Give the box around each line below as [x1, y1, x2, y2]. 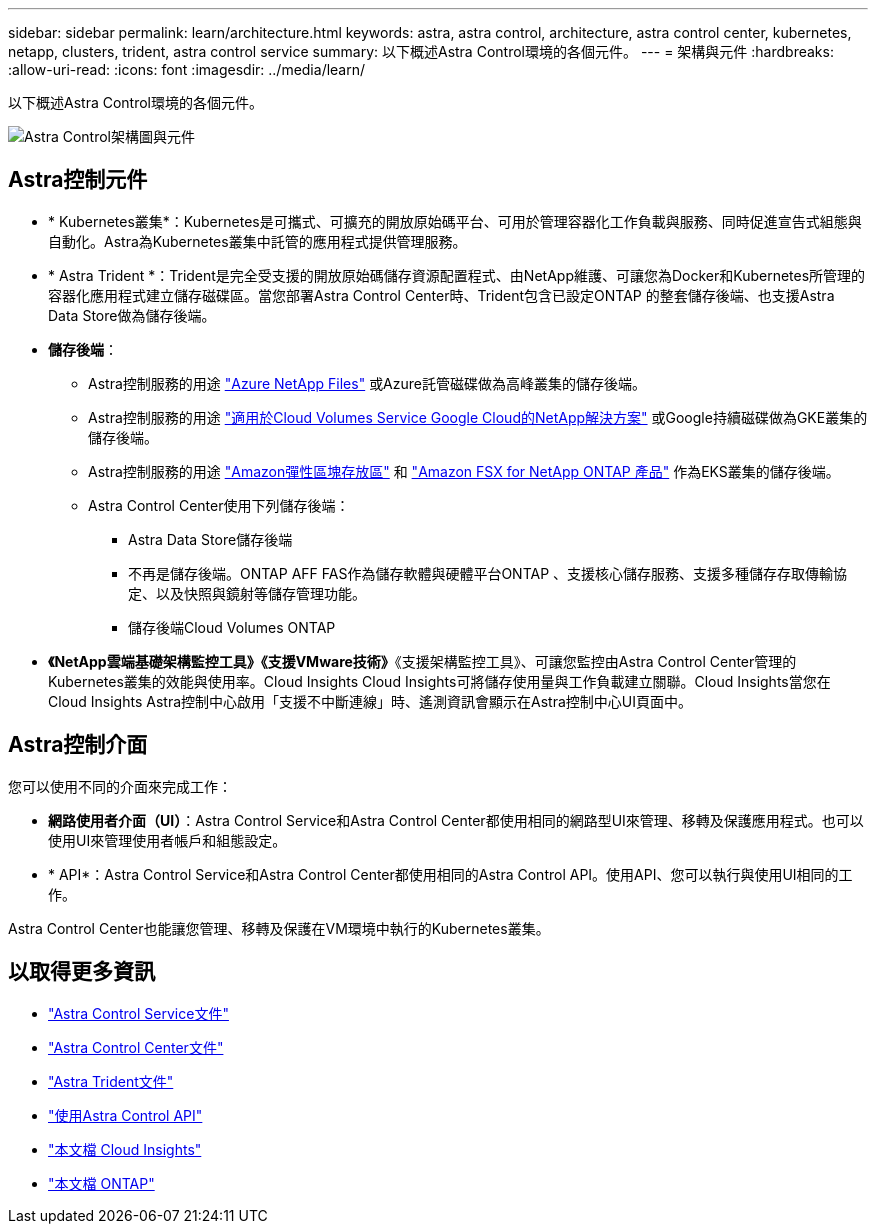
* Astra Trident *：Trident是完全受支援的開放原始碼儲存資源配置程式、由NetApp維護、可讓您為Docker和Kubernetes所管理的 [48, 266, 866, 284]
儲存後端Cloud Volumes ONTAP [128, 618, 336, 636]
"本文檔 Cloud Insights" [48, 1140, 202, 1158]
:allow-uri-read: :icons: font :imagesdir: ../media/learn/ [8, 61, 366, 78]
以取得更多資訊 [8, 959, 155, 985]
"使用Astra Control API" [48, 1106, 203, 1124]
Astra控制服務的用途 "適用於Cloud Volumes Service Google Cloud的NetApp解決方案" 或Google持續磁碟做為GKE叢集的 [88, 408, 868, 426]
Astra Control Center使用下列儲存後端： [88, 496, 350, 514]
